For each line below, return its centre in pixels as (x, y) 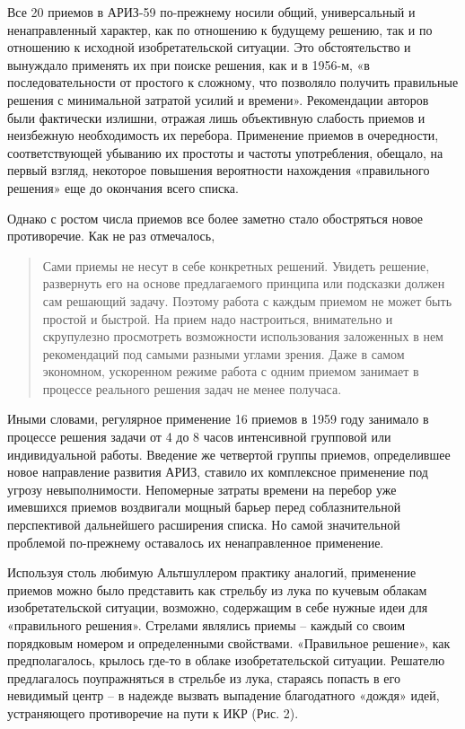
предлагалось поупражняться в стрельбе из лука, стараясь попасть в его (204, 677)
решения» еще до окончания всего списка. (123, 187)
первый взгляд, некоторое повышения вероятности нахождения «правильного (219, 170)
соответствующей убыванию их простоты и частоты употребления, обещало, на (225, 152)
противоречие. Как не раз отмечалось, (111, 236)
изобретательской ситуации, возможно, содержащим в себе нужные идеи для (218, 607)
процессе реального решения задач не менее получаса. (192, 388)
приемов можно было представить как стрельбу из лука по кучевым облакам (217, 589)
